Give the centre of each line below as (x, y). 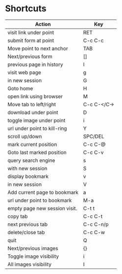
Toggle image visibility (33, 256)
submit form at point (31, 40)
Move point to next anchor (38, 48)
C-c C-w (94, 232)
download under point (33, 112)
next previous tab (28, 224)
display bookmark (28, 176)
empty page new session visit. (42, 208)
